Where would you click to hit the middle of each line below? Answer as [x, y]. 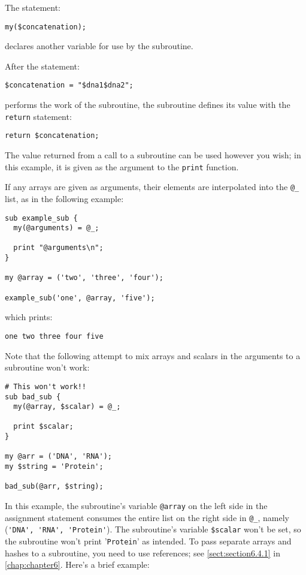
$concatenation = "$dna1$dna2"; [69, 85]
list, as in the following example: [64, 198]
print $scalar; [43, 427]
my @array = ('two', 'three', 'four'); [84, 278]
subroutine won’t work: [47, 367]
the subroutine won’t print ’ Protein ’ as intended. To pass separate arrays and [148, 541]
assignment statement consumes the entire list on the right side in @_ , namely [147, 517]
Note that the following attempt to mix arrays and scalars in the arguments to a [153, 355]
